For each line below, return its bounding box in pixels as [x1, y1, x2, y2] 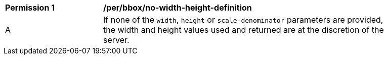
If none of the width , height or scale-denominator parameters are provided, [103, 15, 383, 25]
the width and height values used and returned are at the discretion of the [103, 25, 384, 35]
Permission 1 [5, 3, 55, 13]
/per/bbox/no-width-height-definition [103, 3, 252, 13]
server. [103, 35, 130, 45]
